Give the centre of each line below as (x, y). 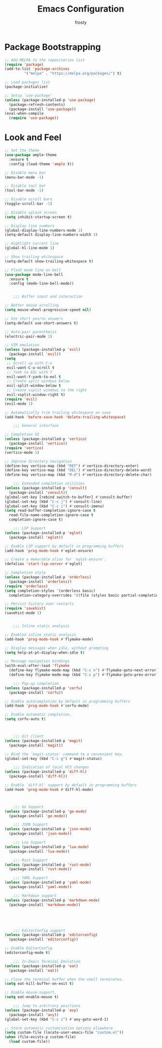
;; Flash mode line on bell (33, 270)
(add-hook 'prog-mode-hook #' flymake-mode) (49, 639)
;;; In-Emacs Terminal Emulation (47, 961)
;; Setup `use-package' (29, 96)
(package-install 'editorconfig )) (44, 939)
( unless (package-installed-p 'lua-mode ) (47, 847)
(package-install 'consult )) (38, 492)
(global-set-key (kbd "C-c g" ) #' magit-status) (53, 758)
